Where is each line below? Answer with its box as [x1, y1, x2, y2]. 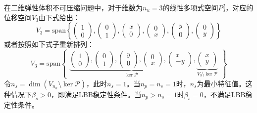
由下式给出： [38, 12, 80, 22]
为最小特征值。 [197, 78, 246, 88]
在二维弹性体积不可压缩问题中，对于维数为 [4, 2, 143, 12]
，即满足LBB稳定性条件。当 [51, 89, 142, 99]
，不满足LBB [203, 89, 246, 99]
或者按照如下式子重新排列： [4, 39, 94, 49]
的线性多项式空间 [162, 2, 218, 12]
